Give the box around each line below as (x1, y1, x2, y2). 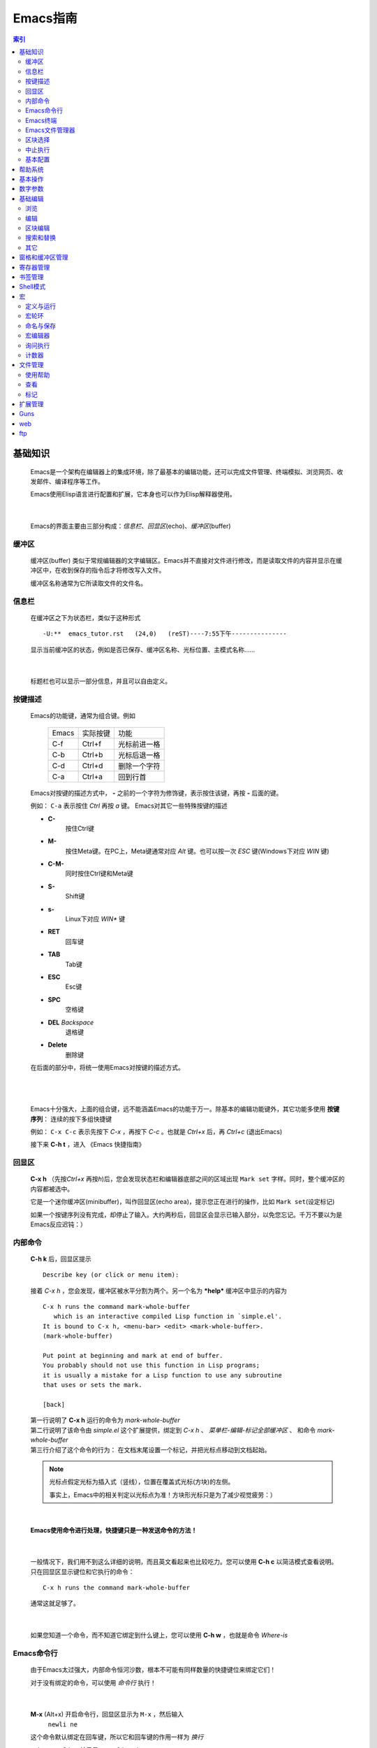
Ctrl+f (82, 738, 101, 748)
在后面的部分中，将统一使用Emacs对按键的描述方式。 (30, 1063, 184, 1072)
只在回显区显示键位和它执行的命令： (30, 1567, 135, 1576)
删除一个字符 (117, 761, 161, 771)
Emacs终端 (25, 116, 57, 124)
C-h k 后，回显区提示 (30, 1254, 91, 1263)
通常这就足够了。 (30, 1599, 80, 1607)
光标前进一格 (117, 739, 161, 749)
